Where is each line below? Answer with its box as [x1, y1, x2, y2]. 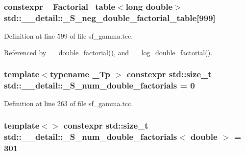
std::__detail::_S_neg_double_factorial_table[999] [4, 11, 216, 23]
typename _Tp [49, 68, 110, 80]
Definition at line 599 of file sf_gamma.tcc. [4, 31, 133, 41]
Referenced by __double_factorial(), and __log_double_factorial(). [4, 47, 213, 57]
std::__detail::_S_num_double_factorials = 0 [4, 79, 195, 91]
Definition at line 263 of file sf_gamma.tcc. [4, 98, 133, 109]
